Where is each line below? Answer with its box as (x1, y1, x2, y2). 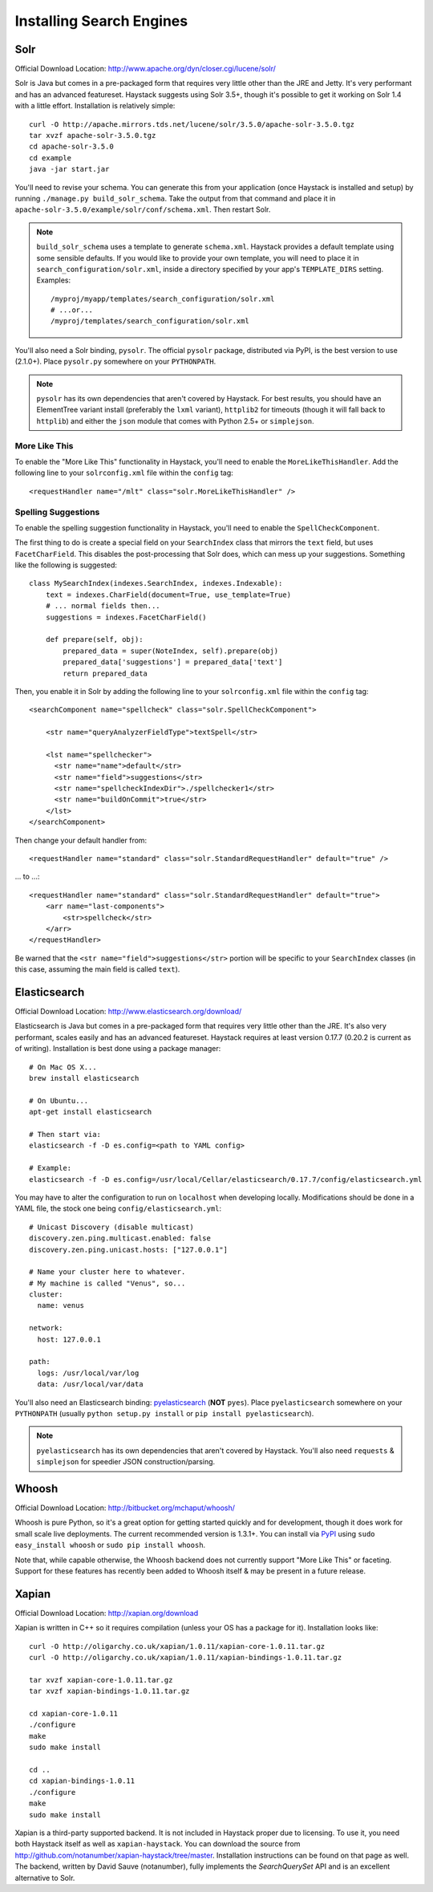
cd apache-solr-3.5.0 (29, 142, 114, 152)
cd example (29, 153, 72, 162)
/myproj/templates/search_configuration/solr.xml (51, 317, 250, 326)
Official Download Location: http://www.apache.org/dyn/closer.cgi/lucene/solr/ (14, 64, 277, 74)
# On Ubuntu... (29, 1096, 89, 1105)
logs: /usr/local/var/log (37, 1368, 140, 1378)
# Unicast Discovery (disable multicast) (29, 1222, 194, 1232)
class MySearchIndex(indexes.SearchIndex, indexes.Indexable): (29, 579, 283, 588)
